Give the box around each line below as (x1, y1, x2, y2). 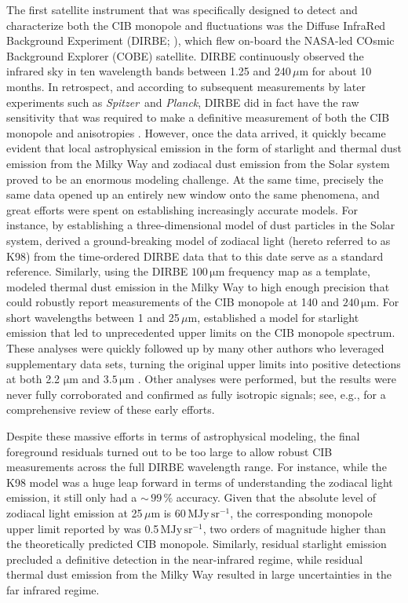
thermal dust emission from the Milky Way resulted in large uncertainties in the (6, 566, 392, 583)
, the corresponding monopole (230, 505, 373, 521)
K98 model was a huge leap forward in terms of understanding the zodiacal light (6, 473, 393, 490)
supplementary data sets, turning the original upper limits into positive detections (6, 355, 401, 371)
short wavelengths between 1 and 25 (6, 309, 180, 325)
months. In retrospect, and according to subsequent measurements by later (6, 78, 366, 94)
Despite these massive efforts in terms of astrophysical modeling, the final (6, 428, 360, 444)
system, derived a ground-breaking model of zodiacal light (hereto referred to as (6, 232, 391, 248)
